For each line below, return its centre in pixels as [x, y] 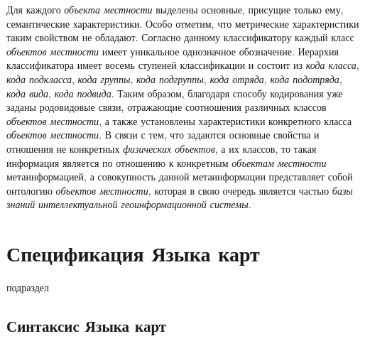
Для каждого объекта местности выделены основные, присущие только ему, [175, 9]
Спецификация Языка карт [133, 253]
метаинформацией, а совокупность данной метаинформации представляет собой [180, 177]
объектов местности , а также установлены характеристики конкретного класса [179, 120]
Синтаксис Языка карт [87, 326]
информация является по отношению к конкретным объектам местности [167, 162]
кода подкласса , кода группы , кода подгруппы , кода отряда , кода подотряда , [174, 79]
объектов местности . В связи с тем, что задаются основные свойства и [163, 135]
